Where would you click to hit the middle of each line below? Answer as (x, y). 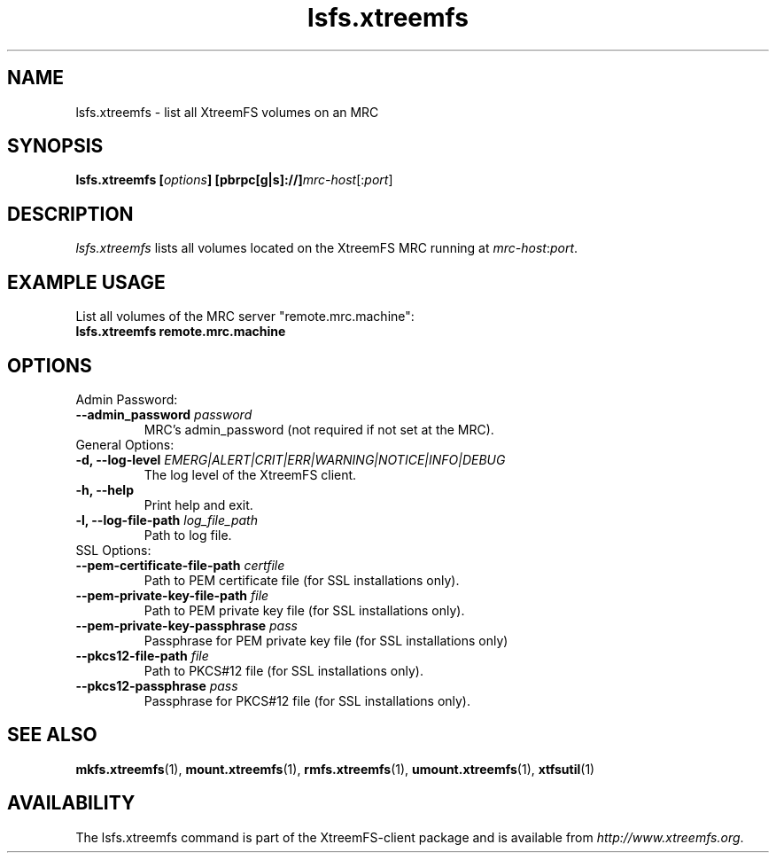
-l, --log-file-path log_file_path (167, 520)
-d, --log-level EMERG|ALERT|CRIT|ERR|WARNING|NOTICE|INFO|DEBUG (291, 459)
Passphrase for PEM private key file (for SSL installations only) (326, 640)
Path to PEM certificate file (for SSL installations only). (302, 580)
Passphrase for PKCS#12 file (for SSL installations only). (307, 700)
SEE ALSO (52, 735)
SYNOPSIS (55, 146)
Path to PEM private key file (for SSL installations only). (304, 610)
